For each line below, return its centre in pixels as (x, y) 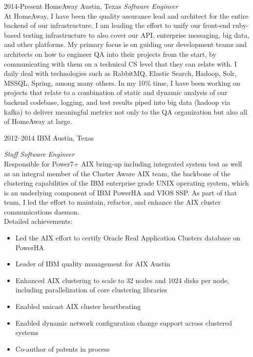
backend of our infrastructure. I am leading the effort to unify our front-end (117, 25)
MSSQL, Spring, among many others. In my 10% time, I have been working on (122, 83)
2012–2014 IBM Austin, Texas (49, 137)
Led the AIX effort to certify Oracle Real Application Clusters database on (128, 238)
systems (27, 332)
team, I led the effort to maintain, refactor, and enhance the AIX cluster (112, 202)
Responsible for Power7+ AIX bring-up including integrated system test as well (123, 163)
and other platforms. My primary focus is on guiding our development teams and (126, 44)
